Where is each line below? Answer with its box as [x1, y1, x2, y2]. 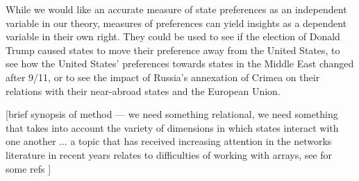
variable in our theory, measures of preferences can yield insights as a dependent [6, 15, 347, 30]
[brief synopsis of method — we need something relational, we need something [6, 107, 338, 121]
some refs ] [6, 161, 51, 175]
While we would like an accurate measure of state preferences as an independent [6, 2, 347, 16]
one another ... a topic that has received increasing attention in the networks [6, 134, 332, 148]
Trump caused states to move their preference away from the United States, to [6, 42, 340, 57]
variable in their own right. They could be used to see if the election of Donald [6, 29, 340, 44]
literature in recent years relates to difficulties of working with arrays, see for [6, 147, 333, 162]
